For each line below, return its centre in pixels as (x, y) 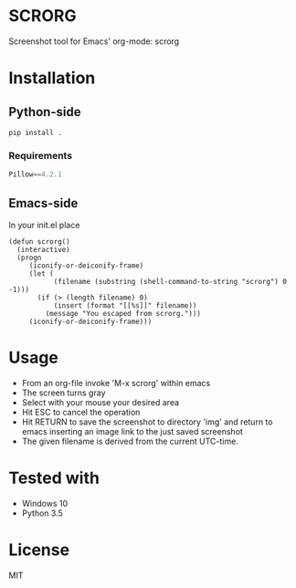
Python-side (45, 112)
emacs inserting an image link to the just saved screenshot (132, 431)
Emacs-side (43, 203)
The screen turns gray (63, 393)
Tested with (54, 478)
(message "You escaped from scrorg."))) (123, 313)
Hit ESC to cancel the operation (81, 412)
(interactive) (43, 249)
